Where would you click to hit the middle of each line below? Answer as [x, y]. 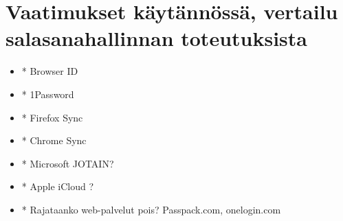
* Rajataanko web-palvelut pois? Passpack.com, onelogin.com [151, 209]
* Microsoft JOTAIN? [68, 163]
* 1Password [48, 94]
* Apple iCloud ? [58, 186]
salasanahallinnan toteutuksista [156, 38]
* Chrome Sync [54, 140]
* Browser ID [50, 71]
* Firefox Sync [52, 117]
